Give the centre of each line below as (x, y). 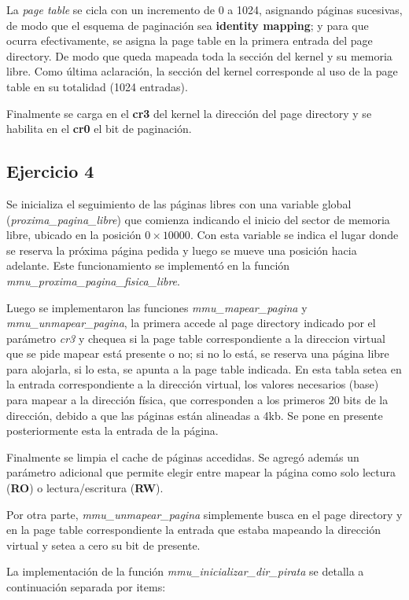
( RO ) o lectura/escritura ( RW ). (85, 488)
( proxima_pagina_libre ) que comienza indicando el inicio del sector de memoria (198, 219)
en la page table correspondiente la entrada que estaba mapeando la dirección (193, 530)
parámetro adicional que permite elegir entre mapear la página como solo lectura (201, 472)
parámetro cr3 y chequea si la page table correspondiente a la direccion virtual (196, 338)
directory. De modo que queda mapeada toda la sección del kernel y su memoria (199, 55)
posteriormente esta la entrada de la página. (112, 431)
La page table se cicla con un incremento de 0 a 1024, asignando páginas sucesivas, (204, 9)
